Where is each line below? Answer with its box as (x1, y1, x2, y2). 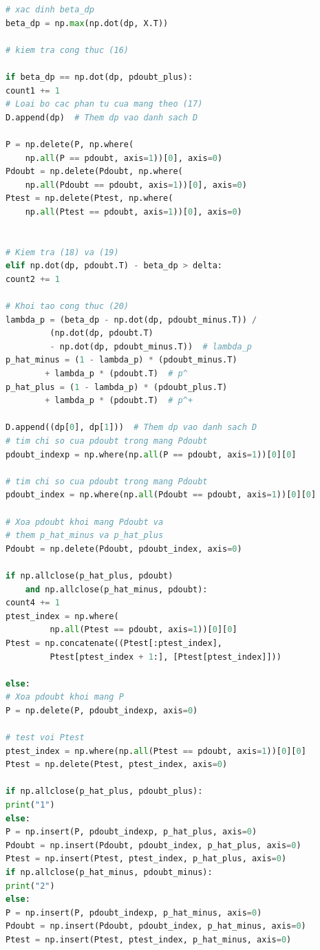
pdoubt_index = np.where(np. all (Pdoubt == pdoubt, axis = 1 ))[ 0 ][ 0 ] (6, 490, 317, 500)
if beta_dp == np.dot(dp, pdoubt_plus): (6, 72, 193, 82)
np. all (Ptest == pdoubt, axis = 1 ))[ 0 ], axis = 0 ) (25, 206, 242, 217)
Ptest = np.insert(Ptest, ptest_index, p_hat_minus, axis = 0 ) (6, 934, 292, 944)
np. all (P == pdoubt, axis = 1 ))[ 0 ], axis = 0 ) (25, 153, 223, 163)
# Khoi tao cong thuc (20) (6, 301, 129, 312)
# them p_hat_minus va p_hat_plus (6, 530, 164, 541)
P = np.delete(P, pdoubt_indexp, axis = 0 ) (6, 705, 198, 715)
